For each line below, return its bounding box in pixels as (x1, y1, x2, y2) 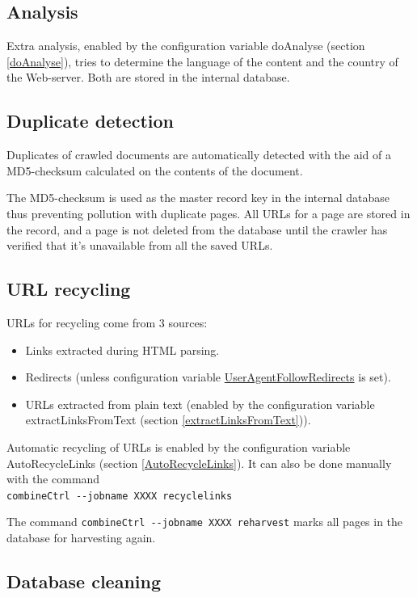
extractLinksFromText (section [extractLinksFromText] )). (25, 411, 311, 428)
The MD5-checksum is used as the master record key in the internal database (6, 189, 390, 206)
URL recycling (6, 276, 131, 301)
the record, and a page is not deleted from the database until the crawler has (6, 221, 388, 238)
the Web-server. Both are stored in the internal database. (6, 69, 290, 86)
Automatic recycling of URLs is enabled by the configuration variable (6, 438, 351, 455)
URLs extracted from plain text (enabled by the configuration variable (25, 395, 375, 412)
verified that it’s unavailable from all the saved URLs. (6, 237, 273, 254)
